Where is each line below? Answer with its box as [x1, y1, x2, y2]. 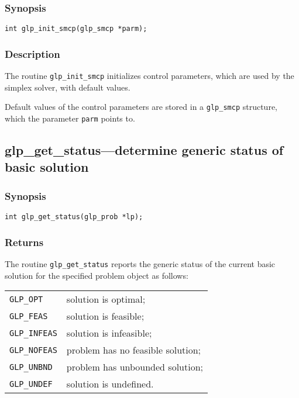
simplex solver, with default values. [5, 81, 130, 93]
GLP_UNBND [9, 362, 53, 372]
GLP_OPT [9, 294, 43, 304]
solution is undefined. [66, 377, 154, 391]
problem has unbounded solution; [66, 360, 204, 374]
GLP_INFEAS [9, 328, 57, 338]
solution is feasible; [66, 309, 145, 323]
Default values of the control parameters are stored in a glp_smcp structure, [5, 101, 277, 113]
